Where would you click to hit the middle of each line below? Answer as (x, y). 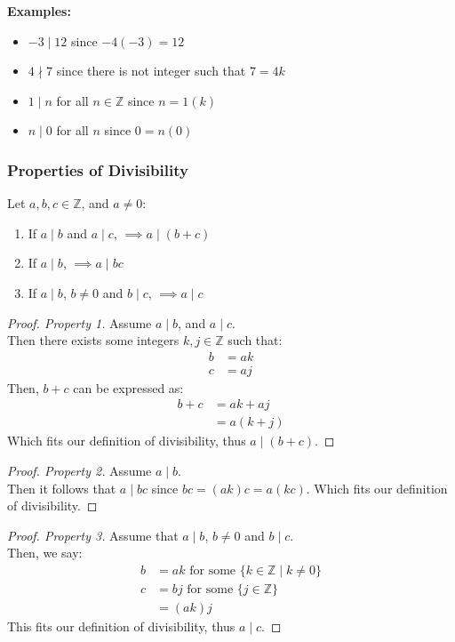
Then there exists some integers (93, 340)
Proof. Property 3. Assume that (93, 535)
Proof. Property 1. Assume (80, 322)
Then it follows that (62, 488)
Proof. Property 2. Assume (80, 471)
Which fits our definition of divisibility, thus (127, 441)
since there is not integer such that (151, 71)
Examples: (39, 11)
